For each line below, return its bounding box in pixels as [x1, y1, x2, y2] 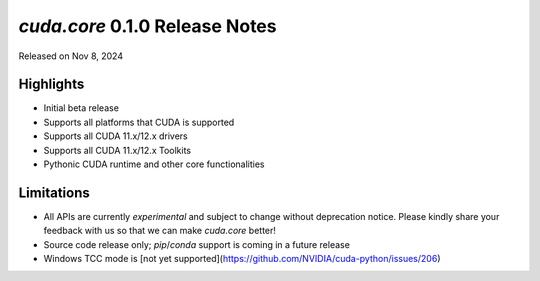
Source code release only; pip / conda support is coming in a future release [43, 238, 350, 250]
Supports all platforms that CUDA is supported [43, 116, 235, 128]
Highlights [18, 76, 85, 93]
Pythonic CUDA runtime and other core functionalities [43, 158, 265, 170]
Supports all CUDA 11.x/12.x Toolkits [43, 144, 192, 156]
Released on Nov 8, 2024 [18, 50, 124, 62]
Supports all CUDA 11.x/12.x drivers [43, 130, 189, 142]
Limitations [18, 184, 90, 201]
